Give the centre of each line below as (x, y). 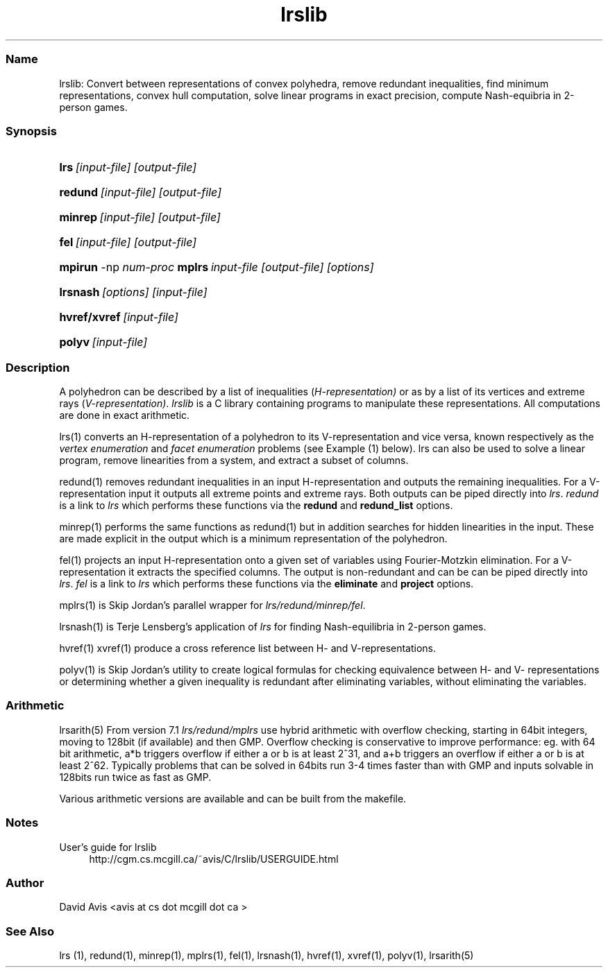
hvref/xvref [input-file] (119, 317)
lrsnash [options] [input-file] (133, 292)
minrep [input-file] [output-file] (140, 217)
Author (25, 882)
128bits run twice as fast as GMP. (135, 777)
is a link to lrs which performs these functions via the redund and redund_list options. (256, 505)
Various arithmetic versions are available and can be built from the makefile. (233, 798)
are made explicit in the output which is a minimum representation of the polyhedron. (253, 539)
